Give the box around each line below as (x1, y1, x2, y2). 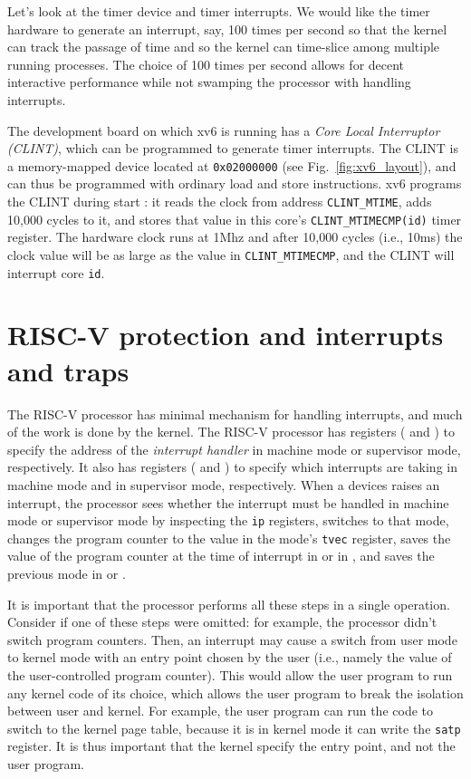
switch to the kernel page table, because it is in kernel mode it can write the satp (7, 718, 461, 737)
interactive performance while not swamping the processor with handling (7, 72, 411, 91)
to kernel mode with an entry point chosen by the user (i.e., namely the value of (7, 648, 452, 667)
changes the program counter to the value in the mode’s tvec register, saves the (7, 528, 451, 547)
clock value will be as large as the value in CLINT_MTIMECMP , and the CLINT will (7, 245, 455, 264)
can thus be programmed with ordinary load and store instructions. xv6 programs (7, 174, 462, 193)
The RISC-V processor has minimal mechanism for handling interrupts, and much (7, 404, 463, 423)
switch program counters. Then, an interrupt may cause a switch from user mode (7, 630, 457, 649)
